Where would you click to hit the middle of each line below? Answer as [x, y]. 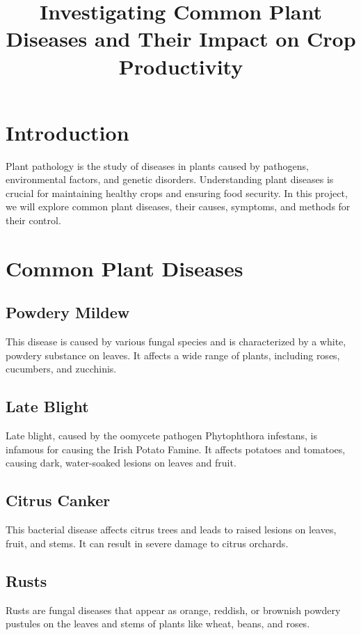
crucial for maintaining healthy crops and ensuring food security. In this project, [177, 193]
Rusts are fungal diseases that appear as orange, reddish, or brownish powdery [173, 610]
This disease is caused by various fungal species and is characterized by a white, [176, 342]
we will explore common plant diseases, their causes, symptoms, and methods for [178, 206]
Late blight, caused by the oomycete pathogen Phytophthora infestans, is [161, 436]
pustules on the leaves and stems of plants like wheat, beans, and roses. [158, 624]
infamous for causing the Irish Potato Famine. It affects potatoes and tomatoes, [176, 449]
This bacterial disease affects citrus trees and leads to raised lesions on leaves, [171, 530]
